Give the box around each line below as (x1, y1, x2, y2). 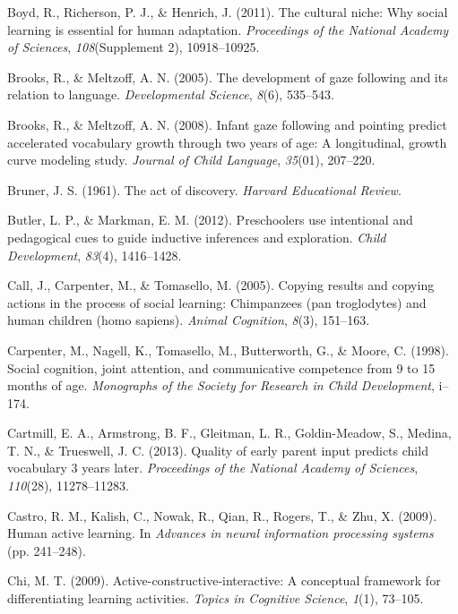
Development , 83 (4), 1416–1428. (7, 245, 182, 264)
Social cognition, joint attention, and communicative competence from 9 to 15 (7, 358, 436, 377)
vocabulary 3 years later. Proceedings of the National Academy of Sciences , (7, 458, 419, 477)
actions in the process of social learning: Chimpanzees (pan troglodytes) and (7, 293, 427, 311)
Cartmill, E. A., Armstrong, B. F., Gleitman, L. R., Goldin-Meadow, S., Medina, (7, 423, 452, 442)
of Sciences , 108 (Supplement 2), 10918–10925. (7, 38, 260, 56)
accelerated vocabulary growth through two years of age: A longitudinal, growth (7, 132, 447, 151)
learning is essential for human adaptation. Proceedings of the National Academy (7, 20, 449, 38)
